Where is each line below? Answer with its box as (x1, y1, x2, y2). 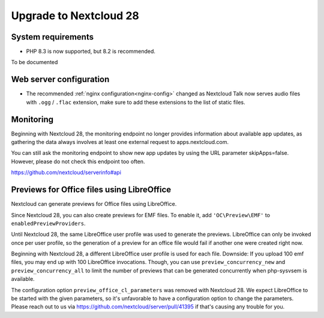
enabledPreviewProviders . (11, 220, 86, 227)
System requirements (11, 32, 94, 42)
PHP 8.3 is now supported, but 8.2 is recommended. (26, 48, 156, 55)
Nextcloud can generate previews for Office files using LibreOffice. (11, 200, 177, 208)
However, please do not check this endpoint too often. (11, 158, 145, 165)
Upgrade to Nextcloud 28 (11, 9, 139, 22)
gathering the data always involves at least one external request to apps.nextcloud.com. (11, 139, 229, 146)
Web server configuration (11, 74, 110, 85)
